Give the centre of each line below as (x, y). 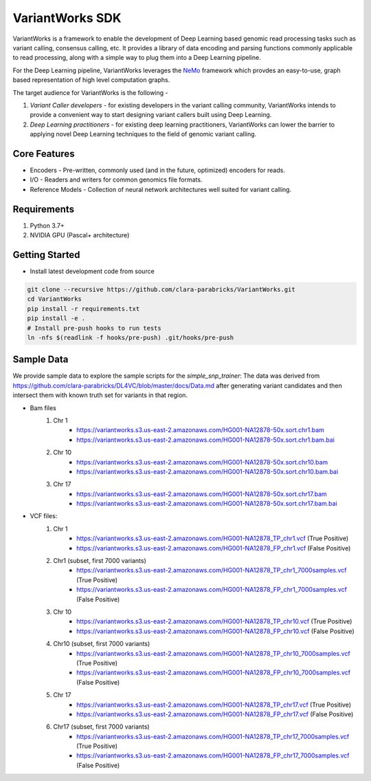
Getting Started (46, 255)
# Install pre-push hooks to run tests (94, 328)
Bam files (43, 408)
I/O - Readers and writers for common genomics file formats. (116, 180)
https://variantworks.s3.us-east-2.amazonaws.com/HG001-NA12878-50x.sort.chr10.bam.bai (207, 471)
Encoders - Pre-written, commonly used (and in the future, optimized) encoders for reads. (157, 170)
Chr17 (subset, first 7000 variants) (102, 727)
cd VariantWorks (55, 299)
